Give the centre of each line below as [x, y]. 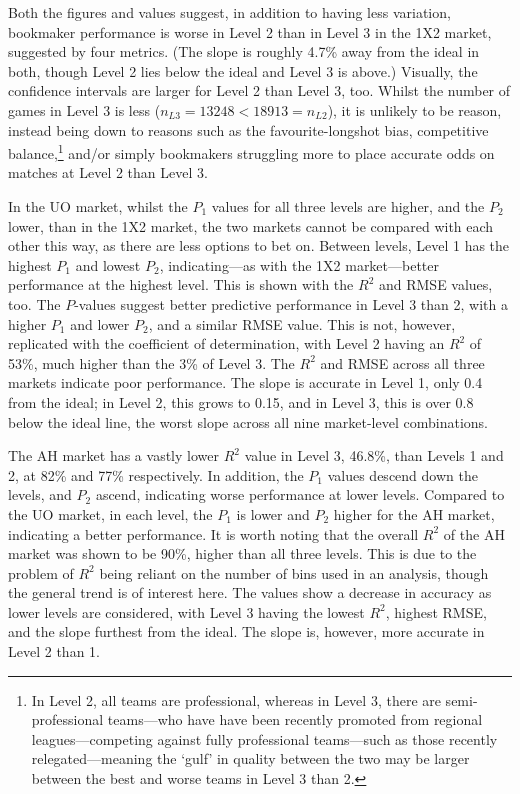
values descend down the [402, 474]
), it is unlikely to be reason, [414, 109]
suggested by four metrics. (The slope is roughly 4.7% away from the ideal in [244, 51]
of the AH [474, 533]
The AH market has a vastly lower [113, 455]
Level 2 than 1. [54, 651]
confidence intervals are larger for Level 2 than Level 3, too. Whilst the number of [259, 90]
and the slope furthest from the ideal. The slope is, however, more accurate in [246, 631]
